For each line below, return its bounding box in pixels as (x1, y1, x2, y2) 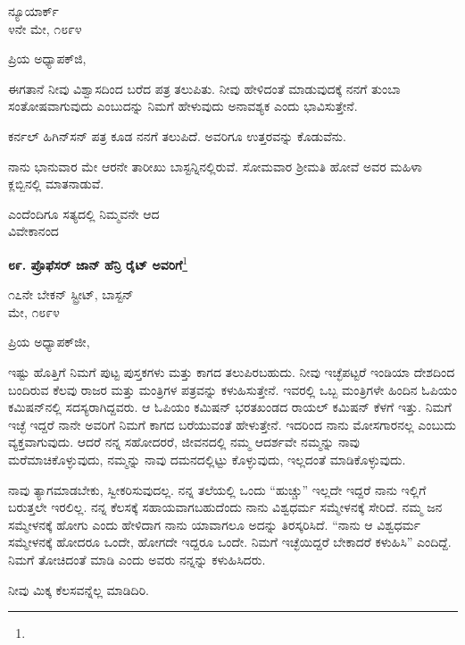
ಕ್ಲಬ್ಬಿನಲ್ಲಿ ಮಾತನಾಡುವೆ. (8, 174, 104, 193)
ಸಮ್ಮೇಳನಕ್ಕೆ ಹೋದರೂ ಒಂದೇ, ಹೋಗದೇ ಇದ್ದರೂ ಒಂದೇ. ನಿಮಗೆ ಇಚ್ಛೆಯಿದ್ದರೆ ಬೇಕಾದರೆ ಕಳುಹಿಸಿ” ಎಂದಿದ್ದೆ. (8, 532, 452, 551)
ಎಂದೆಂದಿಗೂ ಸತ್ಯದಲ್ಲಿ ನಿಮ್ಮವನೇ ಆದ (8, 204, 160, 222)
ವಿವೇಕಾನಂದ (8, 222, 59, 240)
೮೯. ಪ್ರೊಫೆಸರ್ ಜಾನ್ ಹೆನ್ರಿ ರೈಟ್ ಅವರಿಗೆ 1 (8, 252, 188, 273)
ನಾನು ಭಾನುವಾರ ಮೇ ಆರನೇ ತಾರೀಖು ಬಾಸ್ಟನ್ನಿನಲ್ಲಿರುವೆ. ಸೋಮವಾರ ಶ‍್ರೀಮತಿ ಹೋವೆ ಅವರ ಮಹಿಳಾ (8, 156, 422, 175)
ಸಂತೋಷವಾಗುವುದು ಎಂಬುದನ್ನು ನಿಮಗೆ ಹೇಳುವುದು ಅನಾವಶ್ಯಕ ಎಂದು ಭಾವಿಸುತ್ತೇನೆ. (8, 96, 358, 115)
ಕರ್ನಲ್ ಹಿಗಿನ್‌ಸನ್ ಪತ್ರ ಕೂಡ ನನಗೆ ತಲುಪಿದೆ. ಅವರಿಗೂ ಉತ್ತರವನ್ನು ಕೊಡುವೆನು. (8, 126, 346, 145)
